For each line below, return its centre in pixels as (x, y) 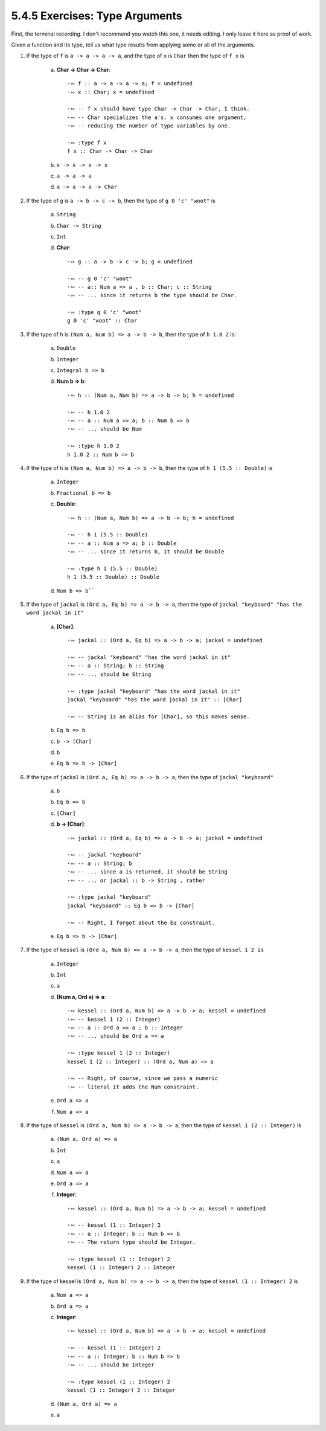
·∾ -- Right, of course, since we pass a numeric (143, 1079)
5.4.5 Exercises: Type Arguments (97, 16)
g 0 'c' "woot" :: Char (102, 321)
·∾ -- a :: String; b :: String (116, 666)
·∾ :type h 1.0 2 (94, 446)
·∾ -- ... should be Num (104, 429)
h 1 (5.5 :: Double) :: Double (113, 577)
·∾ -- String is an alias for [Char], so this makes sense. (158, 716)
